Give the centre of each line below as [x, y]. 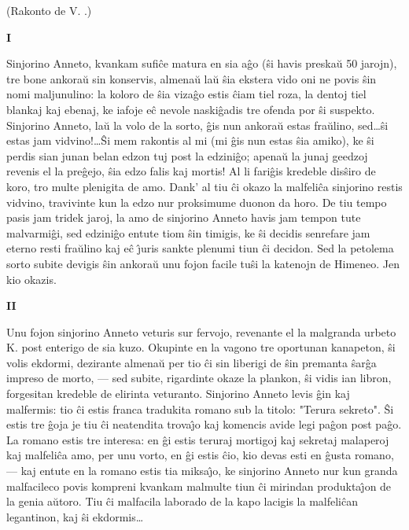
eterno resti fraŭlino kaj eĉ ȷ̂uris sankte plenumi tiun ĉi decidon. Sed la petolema [200, 248]
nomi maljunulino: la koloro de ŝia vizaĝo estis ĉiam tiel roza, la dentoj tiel [186, 94]
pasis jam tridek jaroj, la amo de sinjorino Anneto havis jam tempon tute [184, 217]
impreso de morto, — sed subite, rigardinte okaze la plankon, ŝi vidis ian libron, [199, 378]
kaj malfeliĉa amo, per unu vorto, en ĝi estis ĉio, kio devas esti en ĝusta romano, [200, 455]
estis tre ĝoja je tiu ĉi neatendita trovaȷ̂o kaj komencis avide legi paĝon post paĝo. [204, 424]
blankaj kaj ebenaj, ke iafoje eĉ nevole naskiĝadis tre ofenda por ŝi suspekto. [191, 109]
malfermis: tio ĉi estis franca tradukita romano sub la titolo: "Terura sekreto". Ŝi [200, 409]
